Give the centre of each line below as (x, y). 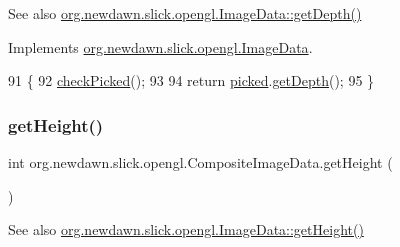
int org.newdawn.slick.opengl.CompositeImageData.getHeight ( (200, 162)
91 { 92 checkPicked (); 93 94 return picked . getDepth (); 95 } (191, 80)
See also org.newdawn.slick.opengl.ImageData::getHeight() (186, 229)
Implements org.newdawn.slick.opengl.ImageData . (160, 46)
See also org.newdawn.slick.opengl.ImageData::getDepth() (185, 13)
